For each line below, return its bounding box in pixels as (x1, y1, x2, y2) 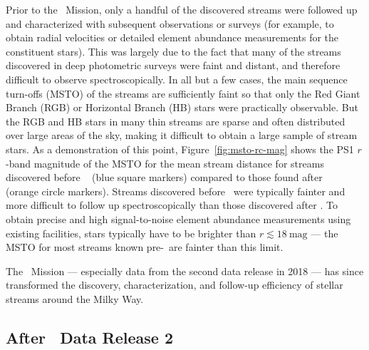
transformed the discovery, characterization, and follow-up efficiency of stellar (6, 277, 343, 292)
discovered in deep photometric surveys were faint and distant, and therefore (6, 58, 341, 73)
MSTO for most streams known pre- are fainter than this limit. (6, 240, 284, 254)
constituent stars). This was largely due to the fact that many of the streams (6, 43, 341, 58)
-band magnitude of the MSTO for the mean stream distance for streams (6, 155, 324, 170)
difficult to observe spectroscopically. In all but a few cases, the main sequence (6, 71, 348, 86)
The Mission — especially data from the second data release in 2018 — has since (6, 263, 364, 278)
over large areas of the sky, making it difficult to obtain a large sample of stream (6, 128, 358, 143)
